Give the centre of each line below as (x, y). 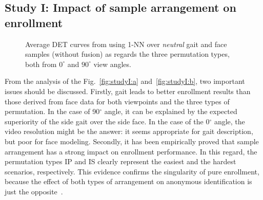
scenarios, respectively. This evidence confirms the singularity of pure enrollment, (132, 171)
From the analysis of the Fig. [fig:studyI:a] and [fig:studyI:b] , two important (125, 81)
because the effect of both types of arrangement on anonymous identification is (128, 181)
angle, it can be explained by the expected (171, 111)
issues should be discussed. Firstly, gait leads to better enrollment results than (128, 91)
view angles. (112, 64)
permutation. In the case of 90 (52, 111)
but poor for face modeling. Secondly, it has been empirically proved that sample (132, 141)
